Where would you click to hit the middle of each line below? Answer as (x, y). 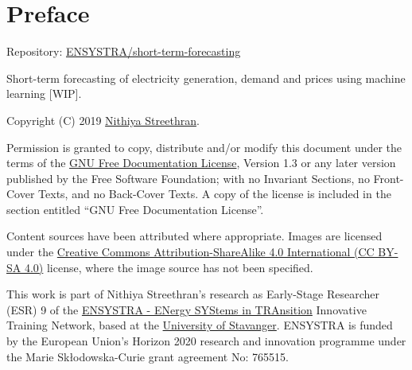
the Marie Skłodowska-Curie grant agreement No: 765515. (148, 356)
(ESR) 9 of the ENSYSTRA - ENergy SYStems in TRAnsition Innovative (187, 309)
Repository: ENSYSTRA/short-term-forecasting (124, 51)
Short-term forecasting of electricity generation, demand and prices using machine (206, 78)
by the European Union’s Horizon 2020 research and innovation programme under (206, 341)
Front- (389, 178)
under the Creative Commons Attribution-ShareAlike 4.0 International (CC (190, 252)
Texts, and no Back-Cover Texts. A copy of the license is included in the (215, 194)
